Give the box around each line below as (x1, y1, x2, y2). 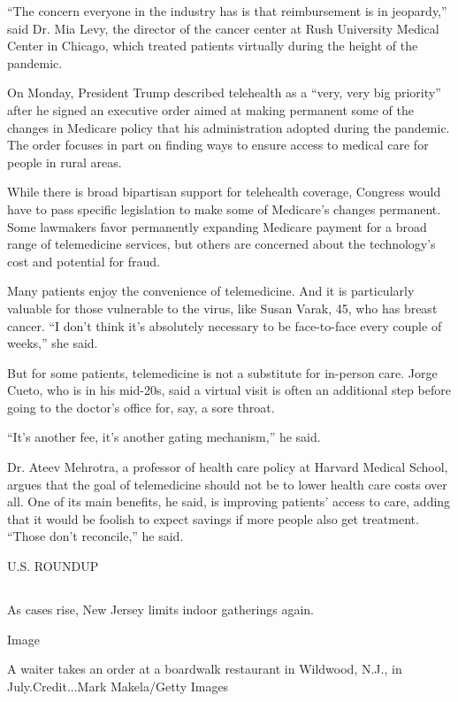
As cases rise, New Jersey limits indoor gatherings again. (7, 600, 314, 619)
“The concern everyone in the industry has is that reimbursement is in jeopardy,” (7, 2, 447, 19)
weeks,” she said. (7, 334, 98, 352)
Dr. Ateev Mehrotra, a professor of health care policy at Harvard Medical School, (7, 458, 448, 476)
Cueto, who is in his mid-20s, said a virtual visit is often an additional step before (7, 381, 451, 399)
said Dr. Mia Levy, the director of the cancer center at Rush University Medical (7, 19, 439, 37)
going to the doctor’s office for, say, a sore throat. (7, 397, 275, 416)
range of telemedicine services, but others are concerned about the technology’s (7, 235, 436, 253)
